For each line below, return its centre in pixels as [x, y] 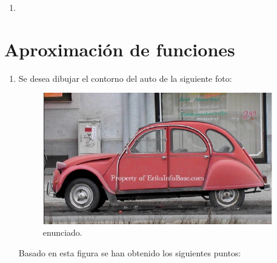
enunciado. [62, 232]
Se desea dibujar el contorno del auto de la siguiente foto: [125, 78]
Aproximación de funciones [120, 49]
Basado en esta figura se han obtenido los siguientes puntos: [130, 252]
